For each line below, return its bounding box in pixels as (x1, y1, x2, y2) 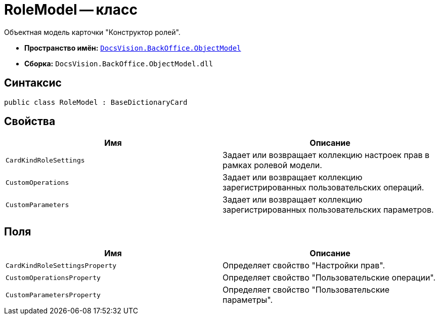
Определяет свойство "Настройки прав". (223, 260, 385, 271)
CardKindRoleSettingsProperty (6, 261, 117, 269)
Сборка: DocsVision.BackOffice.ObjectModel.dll (24, 59, 213, 68)
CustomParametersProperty (6, 291, 101, 299)
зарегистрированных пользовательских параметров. (223, 205, 434, 215)
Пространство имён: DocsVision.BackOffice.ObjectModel (24, 43, 241, 52)
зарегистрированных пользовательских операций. (223, 182, 424, 193)
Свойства (4, 115, 56, 128)
